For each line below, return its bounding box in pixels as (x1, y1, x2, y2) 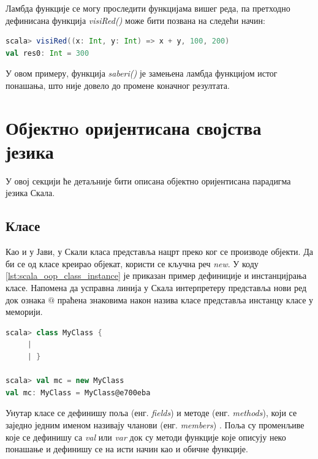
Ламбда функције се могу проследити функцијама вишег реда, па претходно (6, 2, 290, 14)
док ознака (6, 293, 45, 306)
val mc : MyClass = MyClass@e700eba (6, 388, 151, 397)
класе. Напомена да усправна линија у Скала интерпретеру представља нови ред (6, 281, 307, 294)
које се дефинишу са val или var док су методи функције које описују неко (6, 430, 286, 443)
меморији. (6, 305, 43, 318)
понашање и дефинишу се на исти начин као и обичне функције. (6, 442, 248, 455)
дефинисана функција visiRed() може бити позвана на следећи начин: (6, 13, 265, 26)
